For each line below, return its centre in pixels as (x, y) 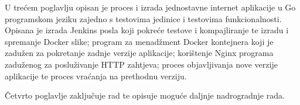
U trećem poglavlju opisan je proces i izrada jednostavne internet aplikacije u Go (150, 7)
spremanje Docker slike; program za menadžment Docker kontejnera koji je (139, 41)
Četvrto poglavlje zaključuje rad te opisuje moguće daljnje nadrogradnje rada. (145, 95)
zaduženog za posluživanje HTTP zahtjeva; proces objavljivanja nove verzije (141, 64)
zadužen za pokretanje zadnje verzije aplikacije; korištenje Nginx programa (139, 53)
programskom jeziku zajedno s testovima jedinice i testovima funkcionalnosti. (143, 18)
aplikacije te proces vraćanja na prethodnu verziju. (96, 76)
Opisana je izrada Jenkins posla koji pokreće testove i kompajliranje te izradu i (147, 30)
